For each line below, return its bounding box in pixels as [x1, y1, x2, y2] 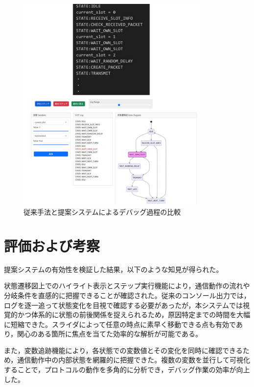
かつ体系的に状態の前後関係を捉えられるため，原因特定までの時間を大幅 [17, 309, 251, 320]
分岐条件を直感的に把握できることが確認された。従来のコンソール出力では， [4, 290, 251, 300]
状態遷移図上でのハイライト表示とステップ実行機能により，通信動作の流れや [4, 280, 250, 291]
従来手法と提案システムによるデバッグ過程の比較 [23, 207, 181, 217]
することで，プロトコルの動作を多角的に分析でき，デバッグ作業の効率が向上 [4, 364, 250, 375]
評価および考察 [4, 235, 100, 255]
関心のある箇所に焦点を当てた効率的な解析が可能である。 [17, 329, 202, 339]
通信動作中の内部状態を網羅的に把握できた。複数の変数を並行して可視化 [17, 355, 250, 365]
